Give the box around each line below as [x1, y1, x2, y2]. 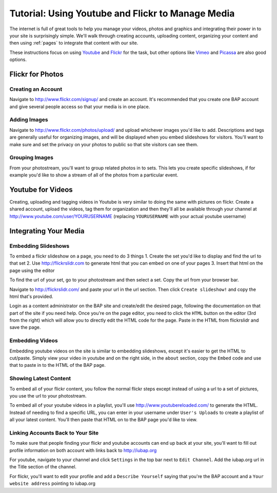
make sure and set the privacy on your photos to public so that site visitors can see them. [9, 141, 199, 147]
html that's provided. [9, 293, 53, 300]
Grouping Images [9, 154, 54, 161]
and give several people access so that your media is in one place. [9, 103, 150, 110]
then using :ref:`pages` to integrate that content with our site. [9, 40, 138, 46]
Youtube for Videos [9, 185, 73, 194]
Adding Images [9, 116, 48, 123]
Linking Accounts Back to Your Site [9, 429, 99, 436]
